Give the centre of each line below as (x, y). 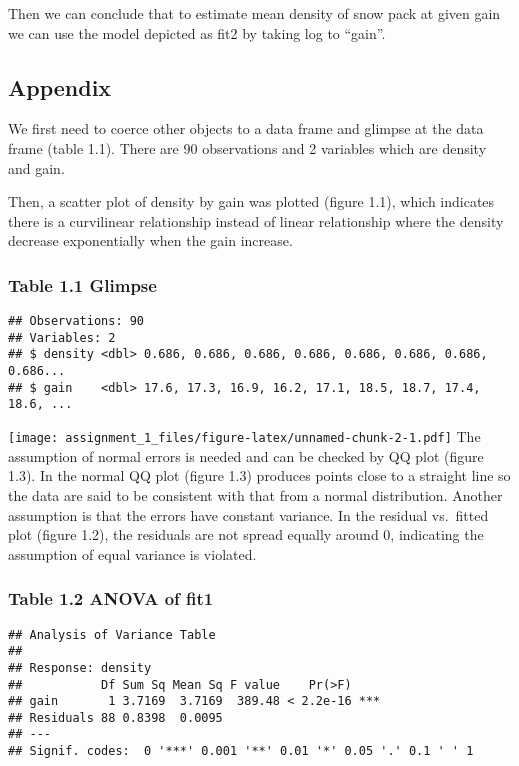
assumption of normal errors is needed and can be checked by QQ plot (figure (246, 455)
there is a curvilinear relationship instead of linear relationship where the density (256, 220)
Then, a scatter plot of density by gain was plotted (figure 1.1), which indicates (251, 201)
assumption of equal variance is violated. (132, 553)
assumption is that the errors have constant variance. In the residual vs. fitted (248, 514)
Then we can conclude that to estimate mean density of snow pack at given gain (254, 13)
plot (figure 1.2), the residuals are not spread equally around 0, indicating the (246, 534)
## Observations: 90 (76, 321)
